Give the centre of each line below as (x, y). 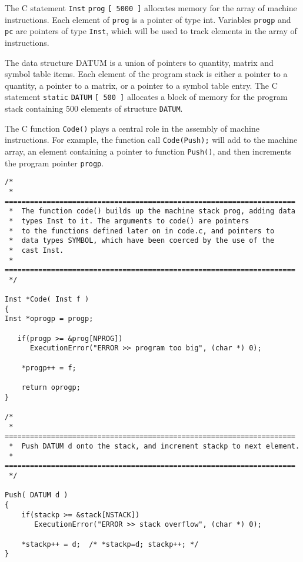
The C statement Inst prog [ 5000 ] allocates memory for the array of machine (151, 8)
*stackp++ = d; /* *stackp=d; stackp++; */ (110, 544)
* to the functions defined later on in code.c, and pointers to (142, 231)
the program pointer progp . (54, 163)
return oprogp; (51, 388)
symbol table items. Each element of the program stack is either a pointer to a (146, 74)
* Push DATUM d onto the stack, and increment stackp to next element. (154, 446)
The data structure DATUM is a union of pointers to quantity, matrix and (139, 62)
